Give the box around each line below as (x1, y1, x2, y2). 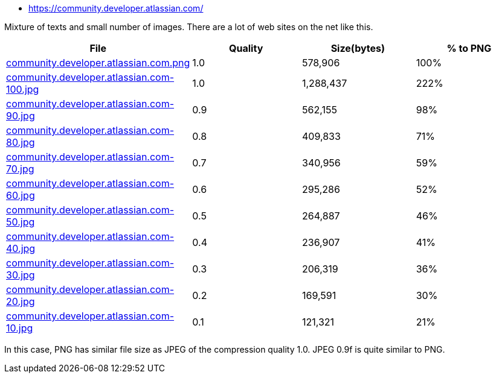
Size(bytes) (330, 42, 385, 54)
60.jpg (6, 189, 35, 201)
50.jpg (6, 216, 35, 228)
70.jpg (6, 163, 34, 175)
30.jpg (6, 269, 35, 281)
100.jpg (6, 83, 39, 95)
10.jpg (6, 322, 33, 334)
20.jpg (6, 295, 35, 307)
